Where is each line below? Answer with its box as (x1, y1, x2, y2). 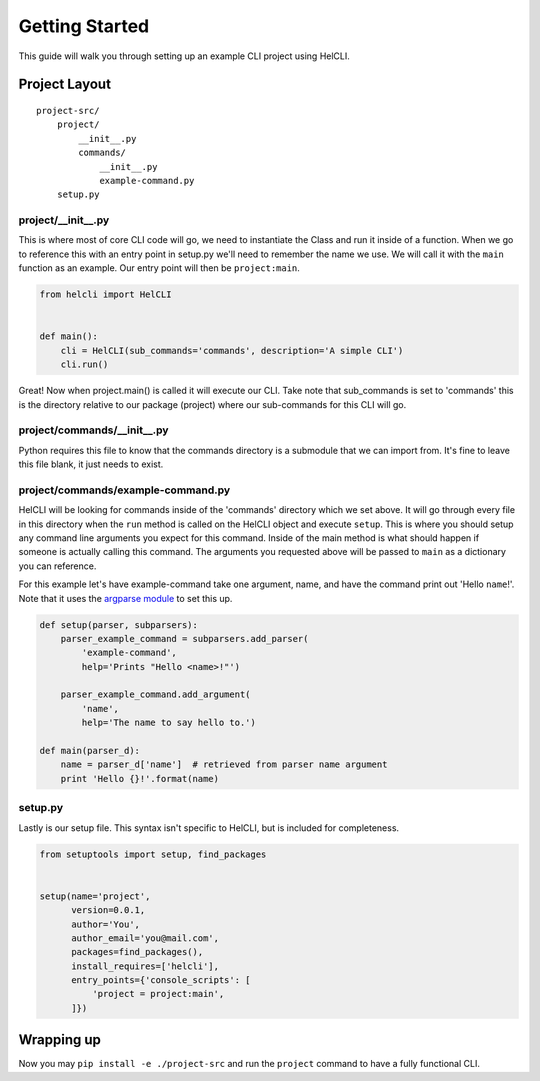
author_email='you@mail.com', (71, 932, 220, 944)
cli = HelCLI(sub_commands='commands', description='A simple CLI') (60, 345, 404, 356)
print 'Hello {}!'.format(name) (60, 773, 220, 784)
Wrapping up (18, 1031, 102, 1049)
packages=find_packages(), (71, 946, 204, 958)
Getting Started (18, 15, 150, 37)
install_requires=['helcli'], (71, 960, 220, 972)
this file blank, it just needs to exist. (18, 458, 164, 470)
